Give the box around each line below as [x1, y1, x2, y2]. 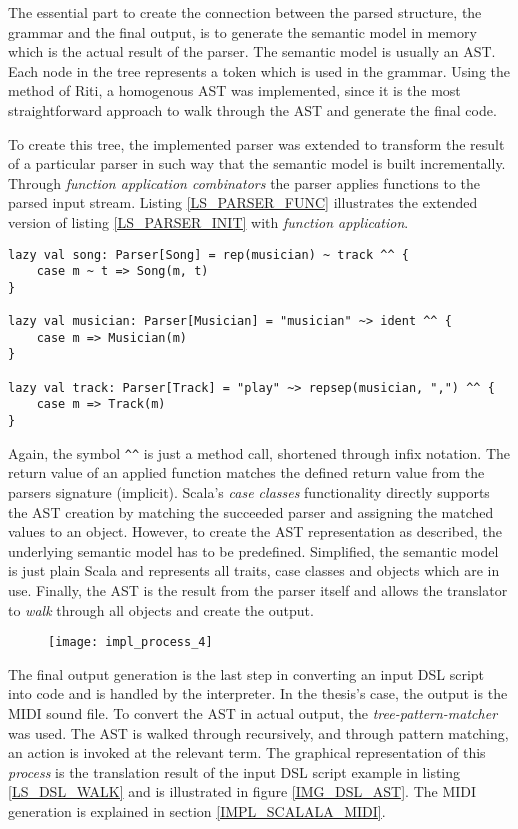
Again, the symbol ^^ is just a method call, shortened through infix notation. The [8, 442, 511, 463]
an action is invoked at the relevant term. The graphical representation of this [8, 742, 486, 763]
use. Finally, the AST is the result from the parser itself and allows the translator [8, 579, 508, 600]
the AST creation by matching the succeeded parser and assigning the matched [8, 501, 494, 522]
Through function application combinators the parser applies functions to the [8, 172, 481, 193]
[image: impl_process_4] [48, 635, 213, 650]
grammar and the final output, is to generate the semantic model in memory [8, 21, 477, 42]
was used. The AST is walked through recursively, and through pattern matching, [8, 722, 509, 743]
